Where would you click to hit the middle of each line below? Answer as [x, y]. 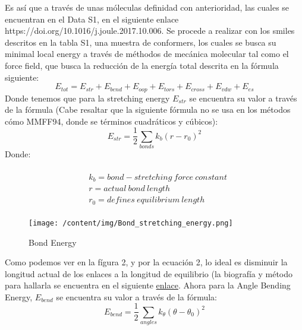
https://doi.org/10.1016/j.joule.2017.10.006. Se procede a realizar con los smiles [150, 31]
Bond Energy [53, 242]
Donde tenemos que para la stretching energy [87, 98]
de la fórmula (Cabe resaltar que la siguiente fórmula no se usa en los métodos [148, 110]
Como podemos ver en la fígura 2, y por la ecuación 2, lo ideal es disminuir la [146, 262]
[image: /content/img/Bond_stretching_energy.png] [131, 223]
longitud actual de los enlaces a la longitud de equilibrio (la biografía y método [149, 273]
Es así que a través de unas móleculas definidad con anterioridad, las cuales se [147, 7]
